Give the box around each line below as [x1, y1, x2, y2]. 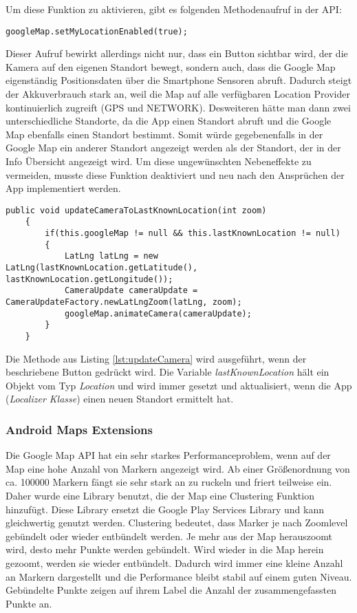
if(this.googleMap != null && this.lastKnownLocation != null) [45, 228, 340, 239]
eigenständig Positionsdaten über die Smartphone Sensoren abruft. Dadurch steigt [6, 73, 352, 87]
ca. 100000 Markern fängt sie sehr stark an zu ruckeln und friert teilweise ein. [6, 475, 332, 489]
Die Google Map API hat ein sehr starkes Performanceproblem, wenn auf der [6, 448, 331, 462]
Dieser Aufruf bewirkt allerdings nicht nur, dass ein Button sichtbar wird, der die [6, 46, 348, 61]
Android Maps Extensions [6, 420, 153, 438]
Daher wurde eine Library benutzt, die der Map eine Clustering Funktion [6, 488, 314, 503]
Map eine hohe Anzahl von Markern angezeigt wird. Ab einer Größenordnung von [6, 461, 350, 475]
